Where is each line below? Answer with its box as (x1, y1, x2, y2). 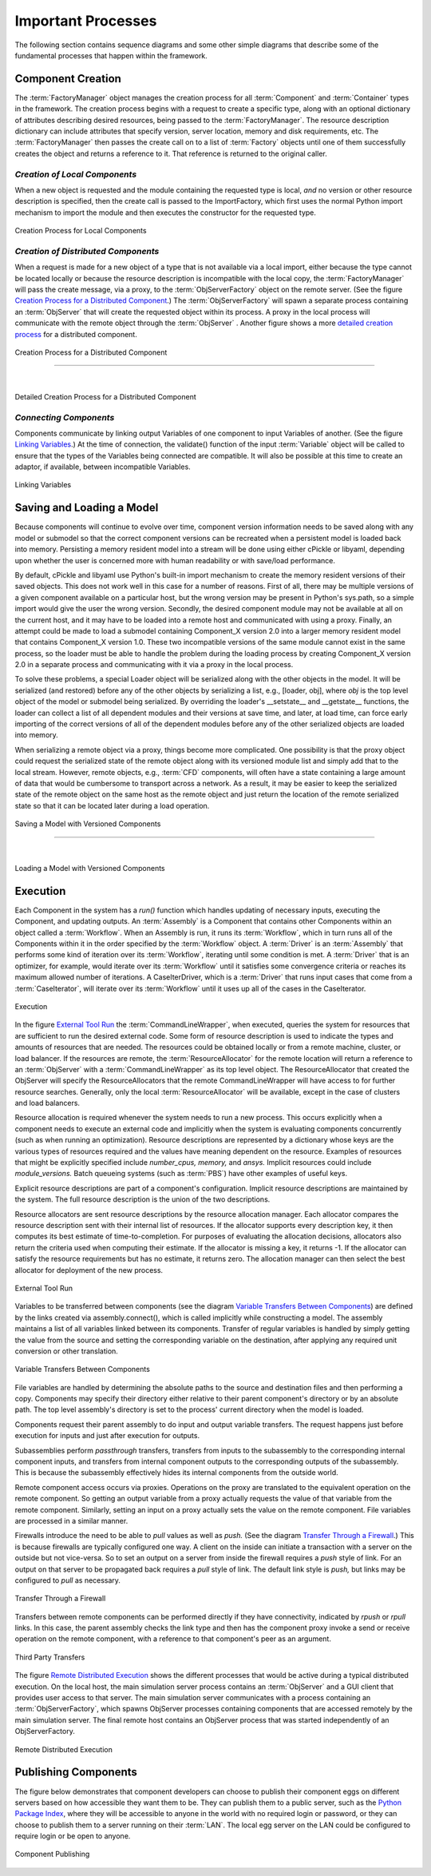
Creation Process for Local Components (14, 226, 147, 236)
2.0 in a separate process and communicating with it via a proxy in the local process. (14, 660, 294, 670)
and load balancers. (14, 1099, 80, 1108)
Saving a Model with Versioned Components (14, 819, 161, 829)
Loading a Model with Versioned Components (14, 863, 165, 872)
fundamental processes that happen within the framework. (14, 50, 208, 60)
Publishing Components (14, 1766, 137, 1779)
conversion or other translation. (14, 1346, 119, 1356)
